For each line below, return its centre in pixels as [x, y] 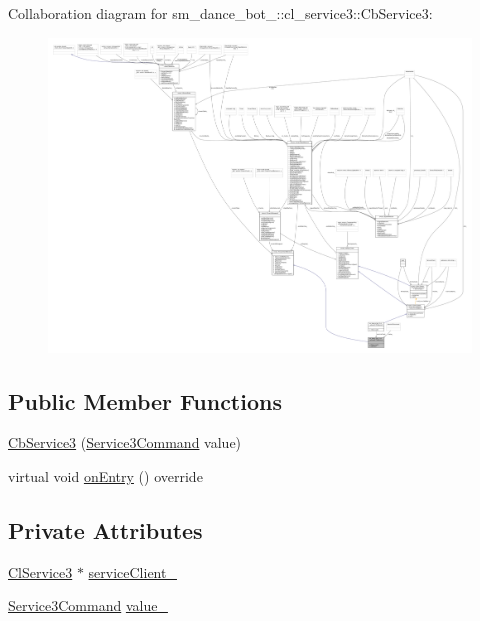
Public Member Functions [145, 400]
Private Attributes [105, 529]
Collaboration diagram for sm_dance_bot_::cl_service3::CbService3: [220, 13]
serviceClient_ [132, 571]
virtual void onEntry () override [105, 475]
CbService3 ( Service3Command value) [125, 442]
